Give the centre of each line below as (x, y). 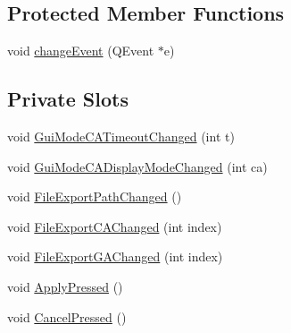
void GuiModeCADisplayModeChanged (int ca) (137, 166)
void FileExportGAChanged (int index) (115, 256)
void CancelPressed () (67, 316)
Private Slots (68, 99)
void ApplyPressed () (65, 286)
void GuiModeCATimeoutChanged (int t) (121, 136)
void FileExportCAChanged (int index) (115, 226)
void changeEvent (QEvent (81, 51)
